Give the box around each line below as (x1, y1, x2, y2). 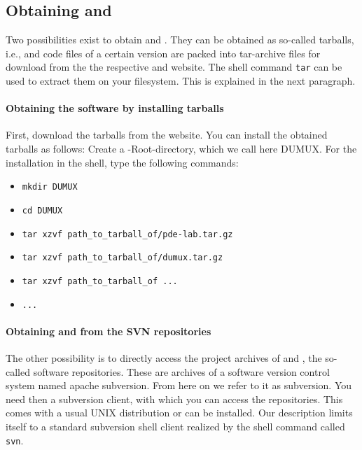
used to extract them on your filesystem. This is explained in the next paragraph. (6, 73, 356, 88)
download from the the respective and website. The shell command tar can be (6, 59, 342, 74)
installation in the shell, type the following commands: (6, 155, 239, 169)
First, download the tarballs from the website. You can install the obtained (6, 127, 328, 142)
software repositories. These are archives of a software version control (33, 364, 330, 379)
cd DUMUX (22, 205, 63, 216)
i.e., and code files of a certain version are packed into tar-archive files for (6, 45, 321, 60)
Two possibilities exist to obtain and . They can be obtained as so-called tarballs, (6, 32, 354, 47)
